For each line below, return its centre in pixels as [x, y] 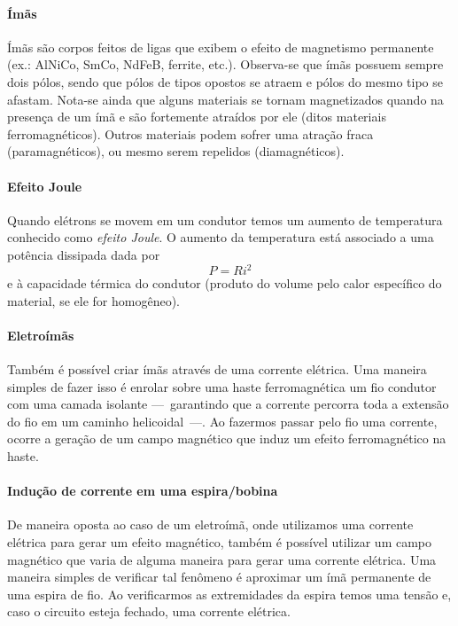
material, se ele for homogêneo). [93, 300]
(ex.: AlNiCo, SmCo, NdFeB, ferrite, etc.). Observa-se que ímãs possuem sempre [225, 64]
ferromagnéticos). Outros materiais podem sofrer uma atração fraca [190, 133]
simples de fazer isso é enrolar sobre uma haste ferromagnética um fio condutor [222, 386]
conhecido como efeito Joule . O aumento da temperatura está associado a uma [221, 237]
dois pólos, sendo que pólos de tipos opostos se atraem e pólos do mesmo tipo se [225, 81]
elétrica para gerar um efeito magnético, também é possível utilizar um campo [220, 541]
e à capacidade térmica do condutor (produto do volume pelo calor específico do [225, 283]
